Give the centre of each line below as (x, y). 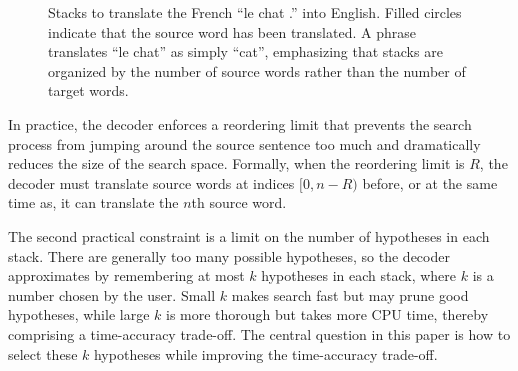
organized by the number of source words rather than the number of (257, 70)
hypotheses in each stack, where (359, 275)
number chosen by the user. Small (112, 294)
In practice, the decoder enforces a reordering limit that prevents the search (240, 123)
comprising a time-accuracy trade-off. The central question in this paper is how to (259, 333)
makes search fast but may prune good (350, 294)
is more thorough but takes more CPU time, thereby (327, 314)
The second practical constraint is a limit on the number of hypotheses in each (249, 235)
